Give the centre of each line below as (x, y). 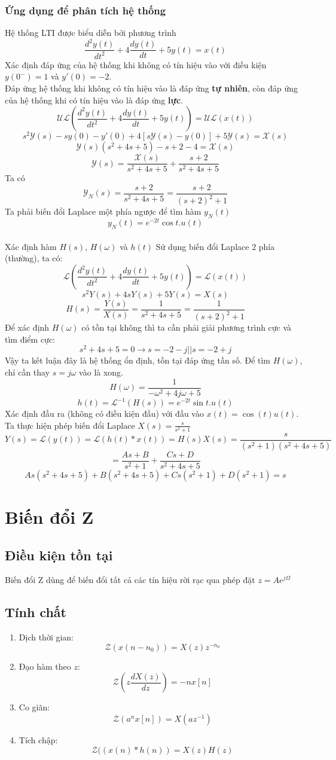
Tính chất (36, 612)
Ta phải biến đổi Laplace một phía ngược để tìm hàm (103, 211)
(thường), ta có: (34, 258)
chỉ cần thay (28, 372)
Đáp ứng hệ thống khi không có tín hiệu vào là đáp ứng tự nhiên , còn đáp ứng (152, 88)
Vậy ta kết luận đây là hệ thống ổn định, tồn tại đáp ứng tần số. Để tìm (138, 360)
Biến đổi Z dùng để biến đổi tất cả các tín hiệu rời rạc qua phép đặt (130, 580)
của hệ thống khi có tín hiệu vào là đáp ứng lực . (94, 100)
